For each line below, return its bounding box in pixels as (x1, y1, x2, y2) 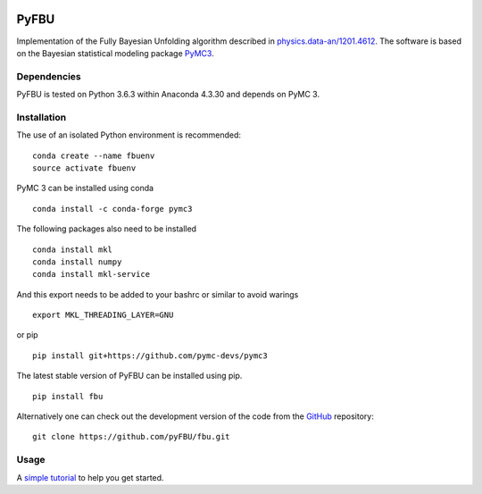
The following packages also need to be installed (16, 223, 196, 234)
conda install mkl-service (32, 269, 151, 280)
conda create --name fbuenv (32, 150, 155, 161)
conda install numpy (32, 256, 122, 267)
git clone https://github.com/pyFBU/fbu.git (32, 431, 231, 442)
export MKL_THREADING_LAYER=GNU (32, 310, 174, 321)
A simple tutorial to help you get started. (16, 472, 164, 482)
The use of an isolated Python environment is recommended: (16, 130, 241, 140)
